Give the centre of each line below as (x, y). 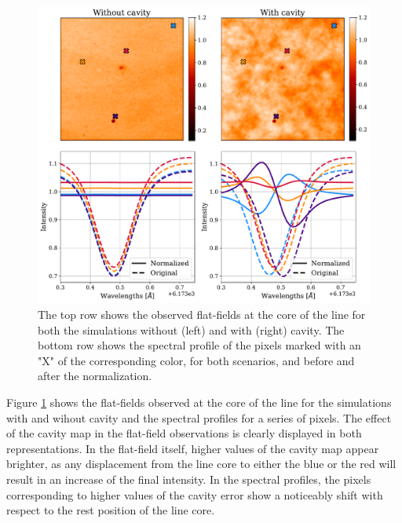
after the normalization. (95, 376)
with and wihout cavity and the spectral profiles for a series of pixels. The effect (199, 417)
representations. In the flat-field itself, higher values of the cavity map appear (193, 448)
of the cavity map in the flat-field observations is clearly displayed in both (184, 433)
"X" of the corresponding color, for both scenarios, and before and (196, 360)
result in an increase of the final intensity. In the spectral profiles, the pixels (189, 479)
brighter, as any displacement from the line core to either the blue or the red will (201, 464)
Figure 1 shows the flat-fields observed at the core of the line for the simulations (199, 402)
